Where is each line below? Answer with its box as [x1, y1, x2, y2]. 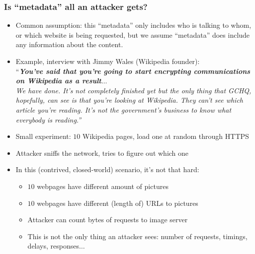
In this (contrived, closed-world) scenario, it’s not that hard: [15, 164, 199, 175]
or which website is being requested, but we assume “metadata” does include [15, 29, 250, 40]
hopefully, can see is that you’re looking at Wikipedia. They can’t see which [15, 95, 244, 105]
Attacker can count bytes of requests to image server [27, 214, 188, 225]
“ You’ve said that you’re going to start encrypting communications [15, 65, 251, 76]
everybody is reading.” [15, 114, 82, 125]
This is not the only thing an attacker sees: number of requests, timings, [27, 231, 248, 241]
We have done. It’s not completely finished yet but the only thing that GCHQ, [15, 85, 252, 95]
